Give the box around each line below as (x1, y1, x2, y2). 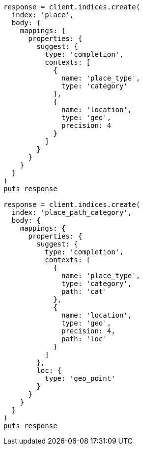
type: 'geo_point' (45, 374, 115, 382)
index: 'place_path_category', (11, 208, 132, 216)
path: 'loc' (61, 335, 107, 343)
